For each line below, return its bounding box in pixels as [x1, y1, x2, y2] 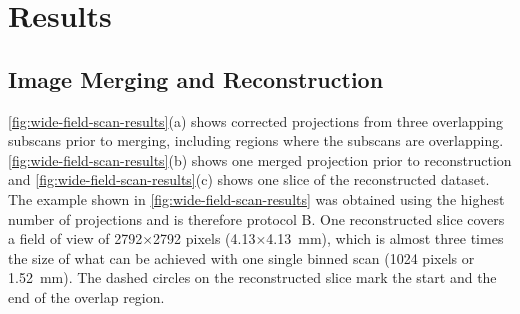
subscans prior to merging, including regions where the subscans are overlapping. [8, 130, 504, 151]
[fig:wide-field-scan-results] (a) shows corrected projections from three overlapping [8, 110, 504, 131]
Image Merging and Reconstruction [8, 63, 384, 94]
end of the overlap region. [8, 286, 165, 307]
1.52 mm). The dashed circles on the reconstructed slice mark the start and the [8, 267, 497, 288]
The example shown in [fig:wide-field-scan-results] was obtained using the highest [8, 188, 505, 209]
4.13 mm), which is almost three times [266, 228, 504, 249]
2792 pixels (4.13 [153, 228, 256, 249]
